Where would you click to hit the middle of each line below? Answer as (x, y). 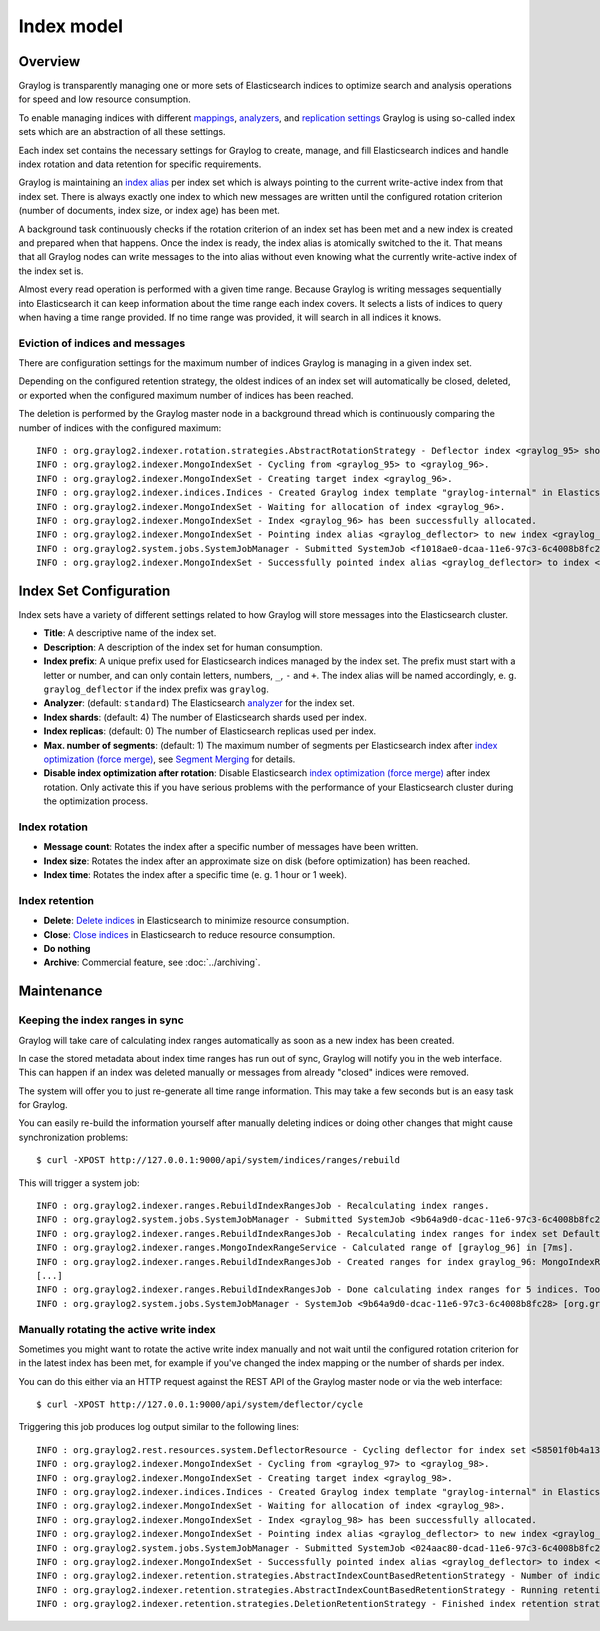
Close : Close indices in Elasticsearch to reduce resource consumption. (189, 934)
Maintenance (60, 991)
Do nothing (67, 948)
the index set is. (51, 271)
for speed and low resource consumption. (104, 99)
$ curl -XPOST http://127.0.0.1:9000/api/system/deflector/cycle (200, 1404)
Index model (71, 26)
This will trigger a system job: (79, 1182)
